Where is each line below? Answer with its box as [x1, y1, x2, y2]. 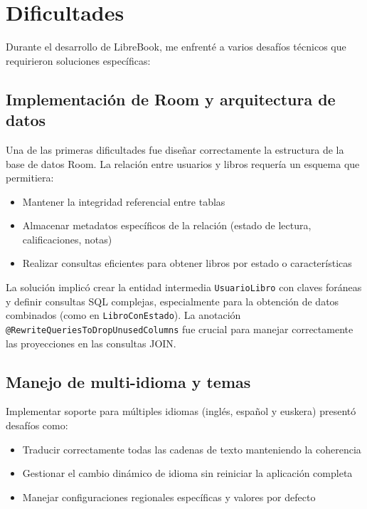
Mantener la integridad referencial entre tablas [22, 194, 225, 209]
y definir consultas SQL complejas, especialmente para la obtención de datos [6, 293, 339, 308]
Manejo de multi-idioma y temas [6, 370, 251, 392]
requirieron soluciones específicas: [6, 53, 151, 68]
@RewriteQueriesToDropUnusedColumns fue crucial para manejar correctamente [6, 321, 353, 336]
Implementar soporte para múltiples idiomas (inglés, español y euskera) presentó [6, 404, 356, 419]
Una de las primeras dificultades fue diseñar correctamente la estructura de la [6, 142, 344, 157]
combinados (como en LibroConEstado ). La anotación [6, 308, 241, 322]
